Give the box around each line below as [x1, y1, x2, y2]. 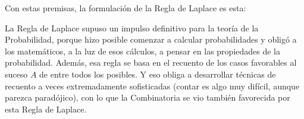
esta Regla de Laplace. [5, 102, 87, 115]
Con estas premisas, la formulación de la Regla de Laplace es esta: [5, 2, 246, 14]
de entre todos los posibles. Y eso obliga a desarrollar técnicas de [39, 67, 276, 80]
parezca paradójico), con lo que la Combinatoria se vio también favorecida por [5, 91, 290, 104]
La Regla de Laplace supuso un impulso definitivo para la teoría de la [5, 21, 259, 34]
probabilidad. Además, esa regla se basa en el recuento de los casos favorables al [5, 56, 297, 69]
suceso [5, 67, 28, 80]
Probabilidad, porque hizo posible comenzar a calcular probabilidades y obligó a [5, 33, 297, 46]
